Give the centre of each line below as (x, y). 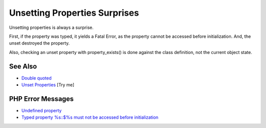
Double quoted (36, 78)
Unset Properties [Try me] (48, 85)
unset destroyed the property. (39, 43)
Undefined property (41, 110)
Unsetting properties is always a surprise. (51, 27)
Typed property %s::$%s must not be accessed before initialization (90, 117)
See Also (23, 66)
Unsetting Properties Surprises (74, 13)
